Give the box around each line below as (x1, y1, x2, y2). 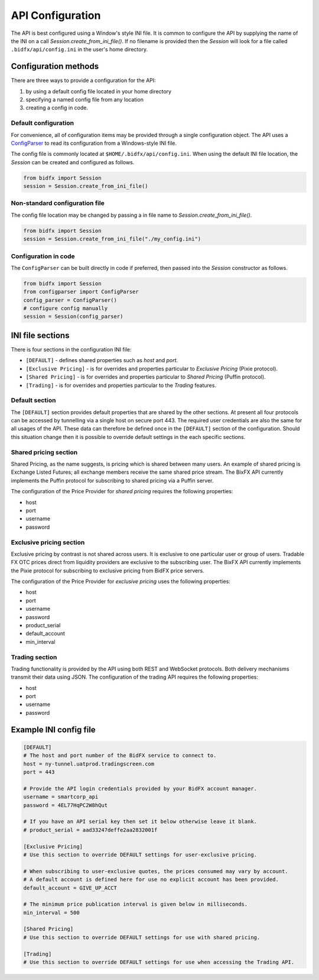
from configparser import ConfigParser (23, 288, 139, 295)
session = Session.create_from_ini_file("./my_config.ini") (23, 236, 201, 242)
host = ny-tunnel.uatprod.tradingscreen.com (23, 760, 155, 767)
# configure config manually (23, 305, 108, 312)
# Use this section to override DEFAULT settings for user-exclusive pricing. (23, 851, 257, 858)
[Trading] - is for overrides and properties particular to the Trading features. (25, 382, 217, 389)
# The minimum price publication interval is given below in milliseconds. (23, 901, 248, 908)
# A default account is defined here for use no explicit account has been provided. (23, 876, 279, 883)
